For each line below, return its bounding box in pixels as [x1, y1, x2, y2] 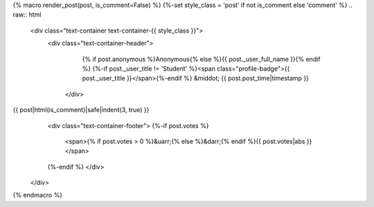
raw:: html [12, 10, 42, 19]
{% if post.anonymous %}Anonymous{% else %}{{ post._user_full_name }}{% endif [82, 55, 321, 63]
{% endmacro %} [12, 191, 62, 199]
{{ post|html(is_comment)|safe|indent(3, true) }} [12, 106, 150, 114]
